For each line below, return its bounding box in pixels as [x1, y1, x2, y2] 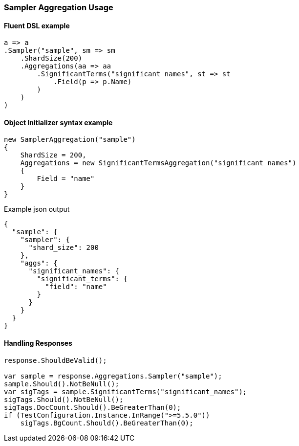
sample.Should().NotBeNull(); [4, 379, 120, 388]
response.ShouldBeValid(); [4, 356, 107, 364]
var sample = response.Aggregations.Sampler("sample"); [4, 372, 222, 380]
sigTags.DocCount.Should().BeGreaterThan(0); [4, 403, 181, 411]
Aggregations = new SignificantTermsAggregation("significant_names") [20, 159, 297, 167]
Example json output [4, 205, 70, 214]
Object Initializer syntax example [4, 118, 113, 127]
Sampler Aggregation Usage [4, 2, 113, 12]
